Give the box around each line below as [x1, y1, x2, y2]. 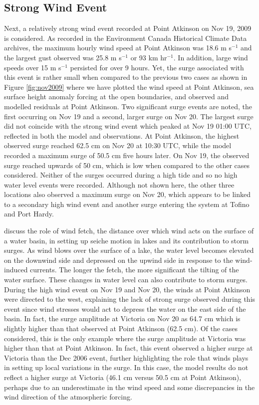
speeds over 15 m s [4, 62, 61, 72]
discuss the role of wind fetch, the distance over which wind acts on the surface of [4, 225, 254, 236]
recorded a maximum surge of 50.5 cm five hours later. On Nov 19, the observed [4, 150, 250, 160]
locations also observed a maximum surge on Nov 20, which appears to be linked [4, 189, 251, 200]
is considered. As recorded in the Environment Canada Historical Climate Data [4, 32, 247, 43]
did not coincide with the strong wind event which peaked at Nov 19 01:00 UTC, [4, 121, 252, 131]
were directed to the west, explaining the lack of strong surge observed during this [4, 294, 256, 304]
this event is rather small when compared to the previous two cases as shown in [4, 72, 248, 82]
